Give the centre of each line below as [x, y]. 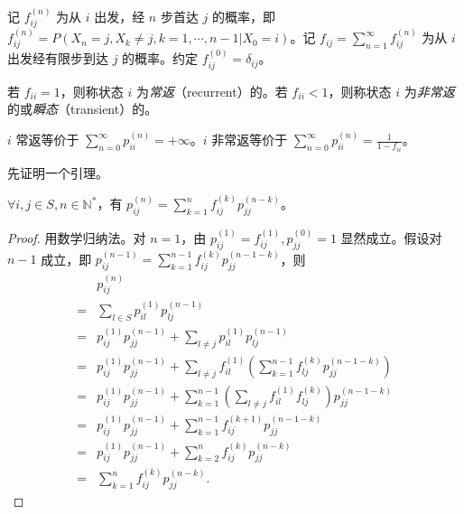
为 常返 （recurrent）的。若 [212, 91]
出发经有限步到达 [58, 58]
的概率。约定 [160, 58]
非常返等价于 [250, 140]
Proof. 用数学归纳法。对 [77, 237]
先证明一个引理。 [58, 172]
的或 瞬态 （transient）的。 [83, 109]
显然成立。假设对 [391, 237]
